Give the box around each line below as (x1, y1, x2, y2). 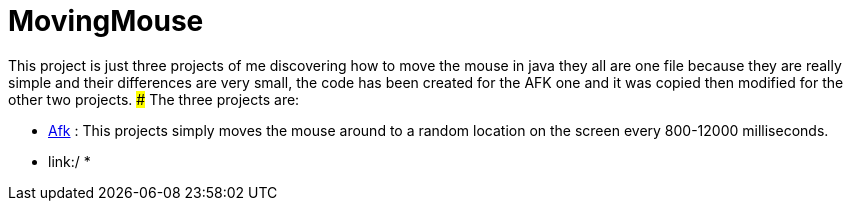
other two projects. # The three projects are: (8, 90, 300, 108)
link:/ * (48, 152, 91, 170)
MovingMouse (8, 4, 204, 38)
